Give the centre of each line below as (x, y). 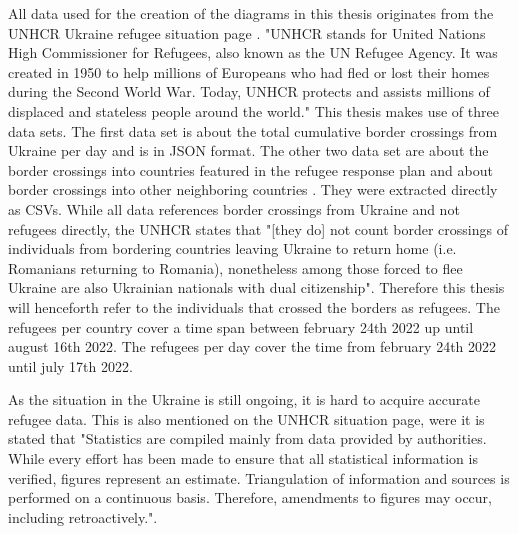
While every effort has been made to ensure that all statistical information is (243, 458)
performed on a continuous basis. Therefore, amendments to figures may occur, (250, 497)
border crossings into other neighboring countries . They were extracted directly (253, 189)
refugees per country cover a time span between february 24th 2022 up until (241, 326)
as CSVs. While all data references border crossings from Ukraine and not (234, 208)
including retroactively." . (83, 516)
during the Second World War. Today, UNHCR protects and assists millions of (249, 91)
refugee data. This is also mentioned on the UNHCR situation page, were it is (246, 418)
